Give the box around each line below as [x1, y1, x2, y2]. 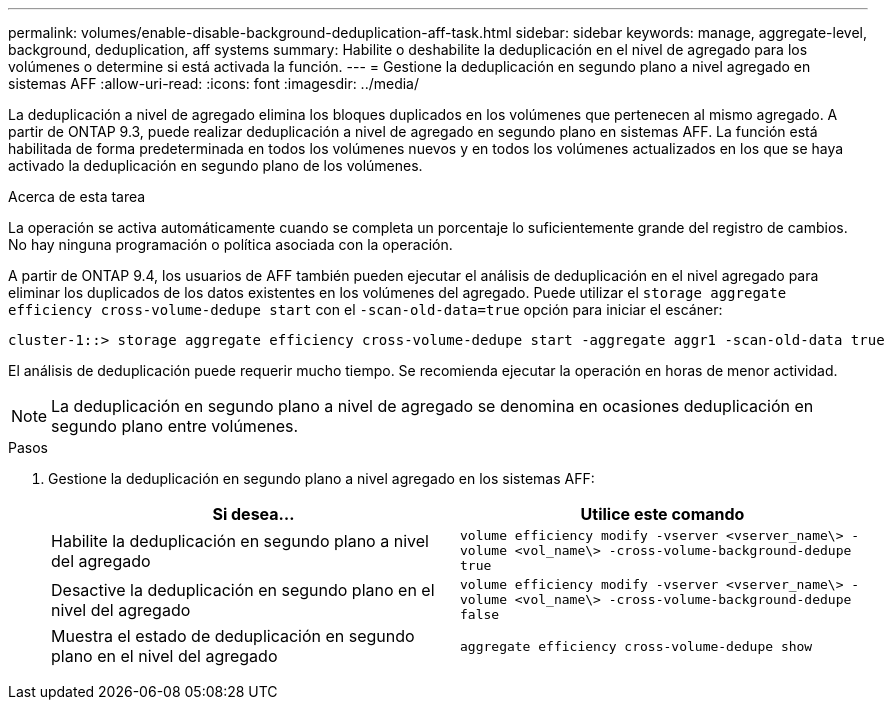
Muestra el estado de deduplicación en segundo [51, 626, 415, 646]
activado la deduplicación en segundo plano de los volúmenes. [8, 157, 423, 174]
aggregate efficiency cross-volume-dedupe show [460, 638, 813, 654]
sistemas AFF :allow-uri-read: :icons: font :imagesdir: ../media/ [8, 75, 420, 92]
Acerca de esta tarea [8, 188, 146, 205]
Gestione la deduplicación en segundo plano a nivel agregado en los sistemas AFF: [48, 470, 595, 487]
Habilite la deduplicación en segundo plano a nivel [51, 530, 429, 551]
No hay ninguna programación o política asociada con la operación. [8, 236, 453, 253]
